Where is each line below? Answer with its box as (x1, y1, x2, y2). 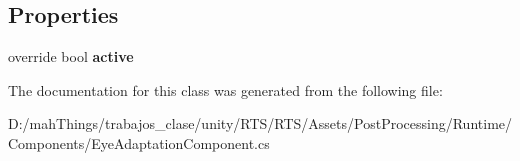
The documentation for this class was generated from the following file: (8, 79, 443, 100)
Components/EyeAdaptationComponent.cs (8, 132, 270, 153)
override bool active (8, 46, 134, 67)
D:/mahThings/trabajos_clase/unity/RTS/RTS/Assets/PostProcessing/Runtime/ (8, 113, 513, 134)
